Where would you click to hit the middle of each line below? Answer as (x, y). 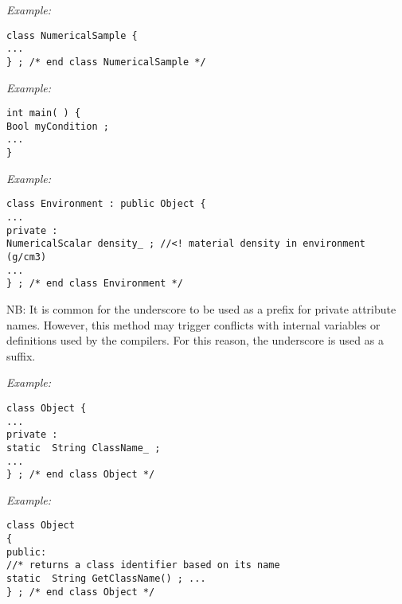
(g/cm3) (27, 257)
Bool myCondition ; (58, 126)
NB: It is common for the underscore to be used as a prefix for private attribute (201, 308)
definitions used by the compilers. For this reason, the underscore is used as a (195, 340)
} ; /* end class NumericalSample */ (106, 62)
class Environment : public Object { (106, 204)
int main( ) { (44, 113)
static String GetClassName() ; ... (106, 579)
